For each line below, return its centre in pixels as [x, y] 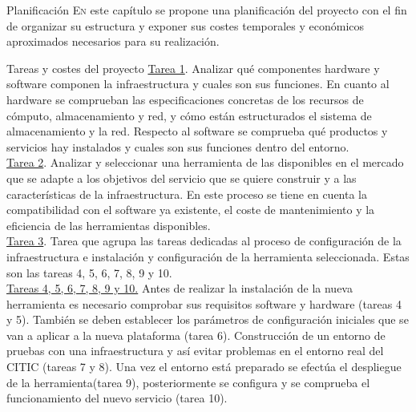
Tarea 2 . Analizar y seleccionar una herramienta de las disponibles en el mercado [205, 162]
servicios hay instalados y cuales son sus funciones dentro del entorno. [178, 146]
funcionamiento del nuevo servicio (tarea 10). [117, 398]
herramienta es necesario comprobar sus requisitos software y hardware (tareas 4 [204, 303]
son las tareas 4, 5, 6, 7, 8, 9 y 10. [89, 272]
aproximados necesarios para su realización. [113, 41]
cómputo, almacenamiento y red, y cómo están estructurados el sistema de [189, 115]
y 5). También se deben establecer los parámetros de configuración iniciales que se [208, 319]
